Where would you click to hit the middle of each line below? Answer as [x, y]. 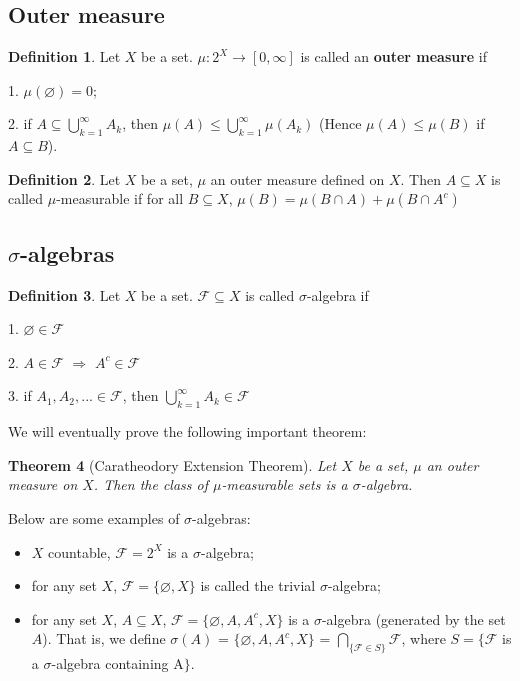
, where [423, 638]
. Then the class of [151, 484]
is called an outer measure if [394, 56]
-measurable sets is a [284, 484]
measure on [43, 484]
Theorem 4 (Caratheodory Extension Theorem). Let [172, 464]
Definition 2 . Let [64, 178]
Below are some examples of [94, 517]
